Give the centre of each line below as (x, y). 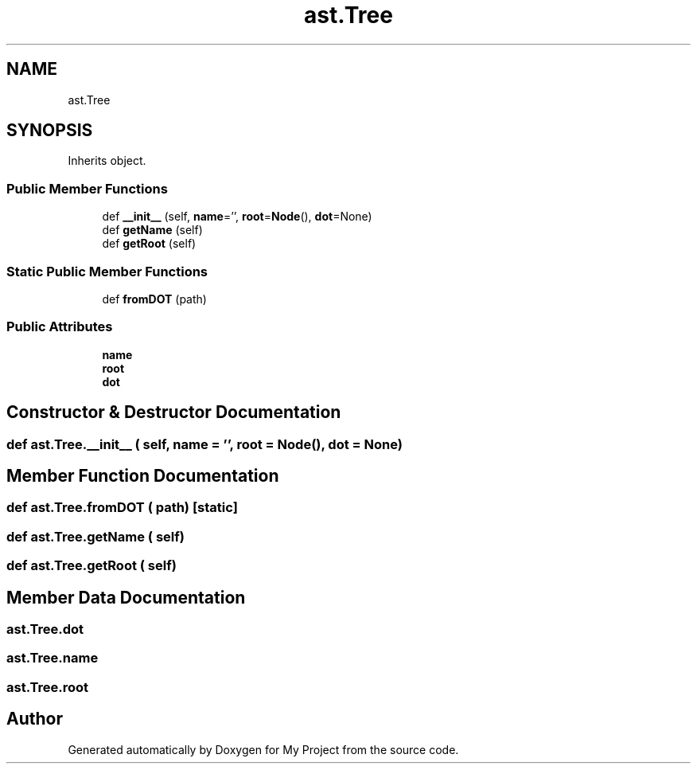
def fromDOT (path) (154, 299)
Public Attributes (60, 327)
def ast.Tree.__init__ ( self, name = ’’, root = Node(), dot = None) (204, 444)
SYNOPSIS (50, 131)
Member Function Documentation (143, 475)
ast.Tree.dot (45, 629)
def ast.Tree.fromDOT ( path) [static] (122, 508)
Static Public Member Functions (107, 271)
